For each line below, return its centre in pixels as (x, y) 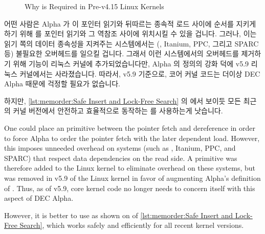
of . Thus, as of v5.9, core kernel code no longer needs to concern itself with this (130, 188)
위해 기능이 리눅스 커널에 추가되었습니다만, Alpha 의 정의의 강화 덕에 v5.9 (131, 63)
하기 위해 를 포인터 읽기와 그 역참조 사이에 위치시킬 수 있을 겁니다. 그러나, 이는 (130, 33)
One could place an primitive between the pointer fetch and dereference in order (130, 127)
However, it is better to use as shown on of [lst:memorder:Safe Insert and (119, 215)
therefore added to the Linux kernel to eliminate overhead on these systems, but (130, 168)
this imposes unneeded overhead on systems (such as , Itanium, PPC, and (120, 148)
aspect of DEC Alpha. (39, 198)
